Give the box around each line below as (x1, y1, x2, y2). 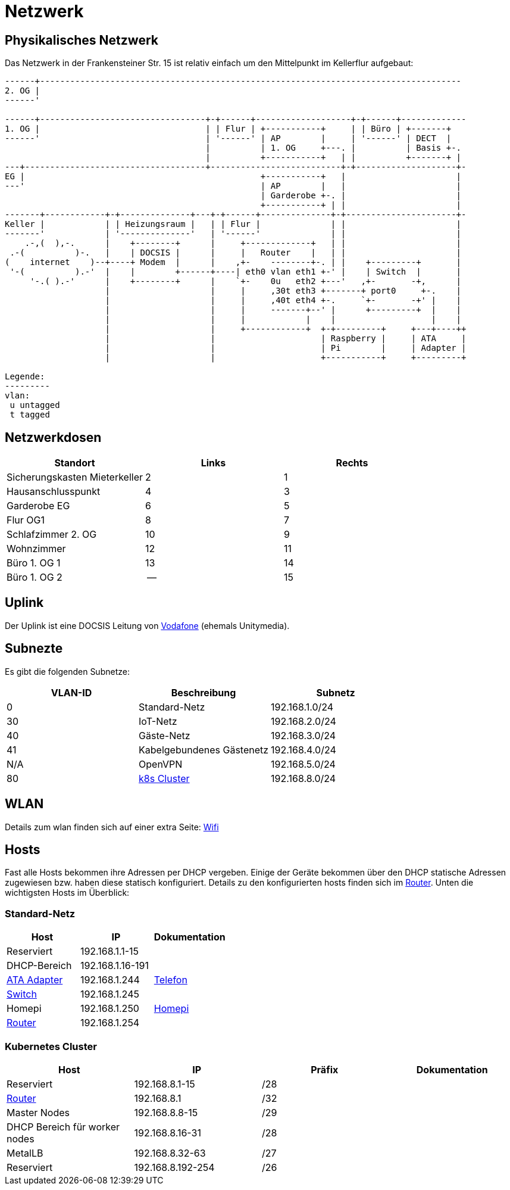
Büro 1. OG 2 (7, 571, 62, 584)
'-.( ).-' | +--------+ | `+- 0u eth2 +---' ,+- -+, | (30, 276, 462, 286)
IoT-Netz (139, 715, 177, 727)
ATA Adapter (7, 974, 63, 986)
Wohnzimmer (7, 543, 66, 555)
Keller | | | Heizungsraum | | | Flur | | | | (5, 219, 462, 229)
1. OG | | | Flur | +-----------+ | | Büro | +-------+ (5, 124, 452, 134)
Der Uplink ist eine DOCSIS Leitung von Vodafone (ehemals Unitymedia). (5, 620, 290, 631)
